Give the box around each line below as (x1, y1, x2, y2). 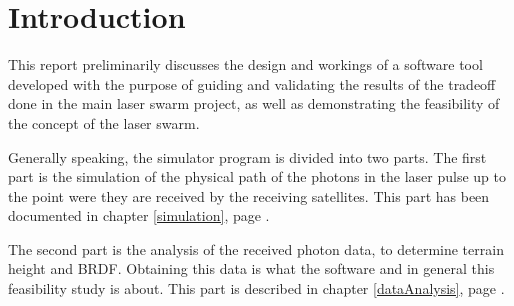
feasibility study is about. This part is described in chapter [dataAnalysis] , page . (8, 278, 505, 299)
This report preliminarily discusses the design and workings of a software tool (8, 54, 483, 75)
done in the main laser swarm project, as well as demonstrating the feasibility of (8, 93, 500, 114)
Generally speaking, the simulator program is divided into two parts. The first (8, 146, 487, 167)
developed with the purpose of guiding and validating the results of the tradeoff (8, 73, 496, 94)
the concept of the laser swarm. (8, 112, 200, 133)
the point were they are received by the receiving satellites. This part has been (8, 185, 490, 206)
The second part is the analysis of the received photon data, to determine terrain (8, 238, 504, 259)
